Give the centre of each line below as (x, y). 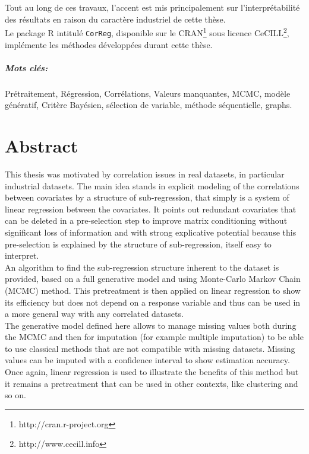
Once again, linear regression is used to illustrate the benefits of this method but (152, 372)
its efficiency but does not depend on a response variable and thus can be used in (153, 302)
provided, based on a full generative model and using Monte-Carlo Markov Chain (153, 279)
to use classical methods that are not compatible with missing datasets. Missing (150, 348)
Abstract (42, 146)
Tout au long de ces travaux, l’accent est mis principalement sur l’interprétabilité (152, 7)
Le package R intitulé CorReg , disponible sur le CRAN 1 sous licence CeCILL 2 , (147, 32)
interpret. (22, 255)
